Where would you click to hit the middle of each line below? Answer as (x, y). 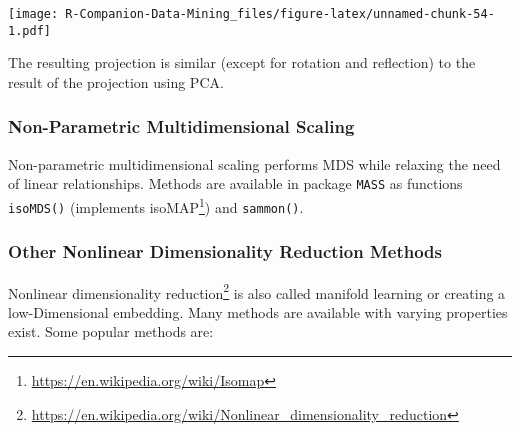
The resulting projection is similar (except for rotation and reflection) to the (242, 62)
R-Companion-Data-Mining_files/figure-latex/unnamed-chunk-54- (280, 14)
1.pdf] (29, 30)
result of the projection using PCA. (116, 81)
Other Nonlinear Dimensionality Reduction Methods (225, 251)
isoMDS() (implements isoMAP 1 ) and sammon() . (156, 205)
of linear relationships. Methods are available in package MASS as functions (235, 183)
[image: (33, 14)
